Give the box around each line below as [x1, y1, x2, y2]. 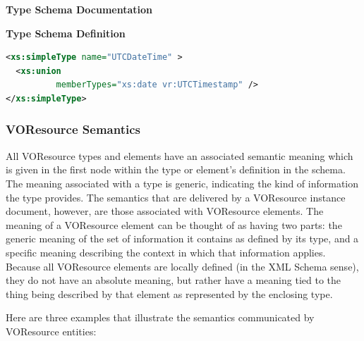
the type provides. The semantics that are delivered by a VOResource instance [6, 190, 346, 204]
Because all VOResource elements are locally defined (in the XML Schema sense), [6, 259, 359, 273]
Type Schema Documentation [6, 2, 152, 16]
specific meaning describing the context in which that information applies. [6, 244, 326, 259]
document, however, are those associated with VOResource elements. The [6, 204, 324, 218]
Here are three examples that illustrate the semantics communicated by [6, 310, 315, 325]
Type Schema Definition [6, 25, 126, 40]
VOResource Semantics [6, 120, 140, 138]
